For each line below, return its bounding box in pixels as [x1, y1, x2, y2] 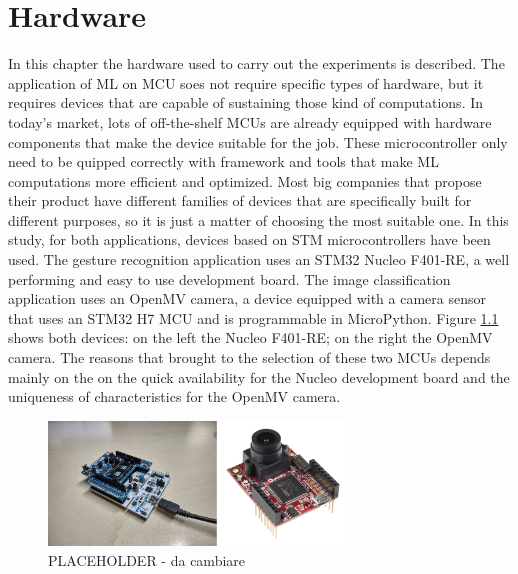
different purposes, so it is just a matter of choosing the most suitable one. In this [8, 209, 509, 230]
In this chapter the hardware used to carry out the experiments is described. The [8, 53, 505, 74]
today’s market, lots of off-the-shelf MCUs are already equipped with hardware [8, 111, 492, 132]
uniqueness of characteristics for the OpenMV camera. [8, 386, 341, 407]
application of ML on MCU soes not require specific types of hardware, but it [8, 72, 484, 93]
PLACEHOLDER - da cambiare [48, 549, 246, 570]
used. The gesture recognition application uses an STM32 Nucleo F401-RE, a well [8, 249, 510, 270]
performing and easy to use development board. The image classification [8, 268, 451, 289]
